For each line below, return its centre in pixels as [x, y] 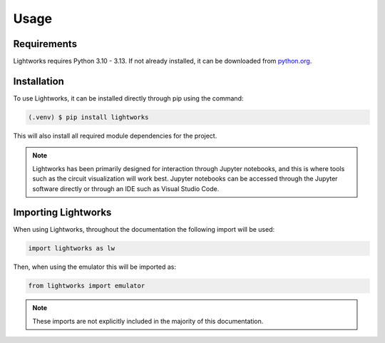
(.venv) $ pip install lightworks [88, 117]
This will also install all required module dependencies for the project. [115, 135]
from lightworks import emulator [87, 286]
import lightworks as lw [72, 249]
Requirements [45, 44]
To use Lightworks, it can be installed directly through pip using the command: [128, 98]
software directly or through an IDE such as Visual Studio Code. [126, 188]
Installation [38, 81]
